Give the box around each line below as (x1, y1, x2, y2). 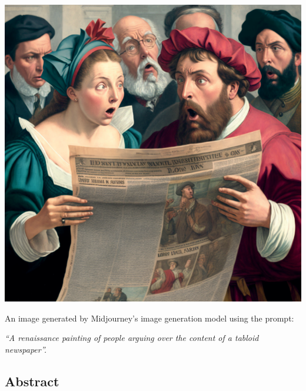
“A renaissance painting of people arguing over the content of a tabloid (5, 332, 259, 344)
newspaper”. (5, 343, 47, 355)
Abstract (5, 372, 59, 390)
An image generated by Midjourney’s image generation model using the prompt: (5, 312, 294, 324)
